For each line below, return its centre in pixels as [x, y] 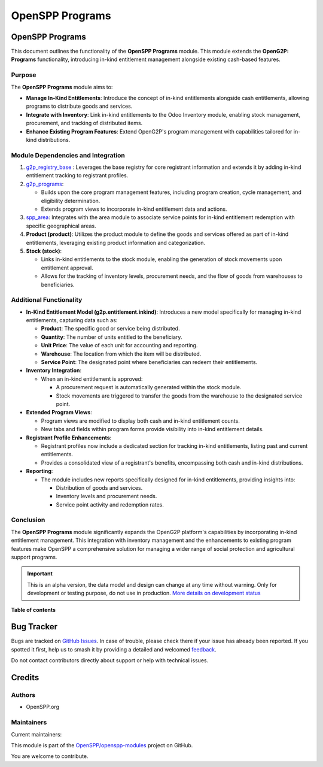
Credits [25, 677]
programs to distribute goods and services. [79, 106]
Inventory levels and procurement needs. [106, 496]
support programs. [34, 557]
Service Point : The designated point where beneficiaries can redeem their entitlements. [149, 362]
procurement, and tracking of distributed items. [84, 123]
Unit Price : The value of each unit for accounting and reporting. [119, 345]
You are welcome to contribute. [50, 756]
